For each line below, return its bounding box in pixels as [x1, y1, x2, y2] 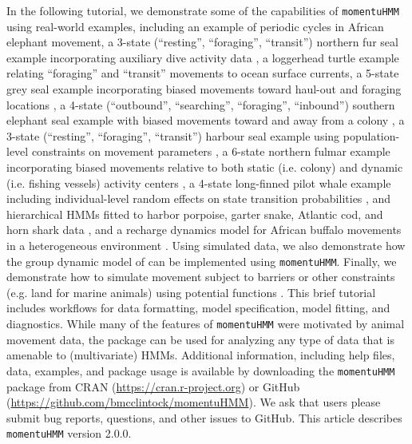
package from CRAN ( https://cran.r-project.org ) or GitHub [6, 378, 300, 394]
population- [343, 127, 400, 144]
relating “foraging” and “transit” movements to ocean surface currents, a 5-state [6, 65, 399, 81]
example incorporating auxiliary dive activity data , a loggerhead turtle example [6, 49, 399, 65]
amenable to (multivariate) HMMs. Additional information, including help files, [6, 347, 395, 363]
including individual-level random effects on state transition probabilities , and [6, 190, 391, 207]
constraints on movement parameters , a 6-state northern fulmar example [31, 143, 390, 160]
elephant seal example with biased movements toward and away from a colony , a [6, 112, 405, 129]
